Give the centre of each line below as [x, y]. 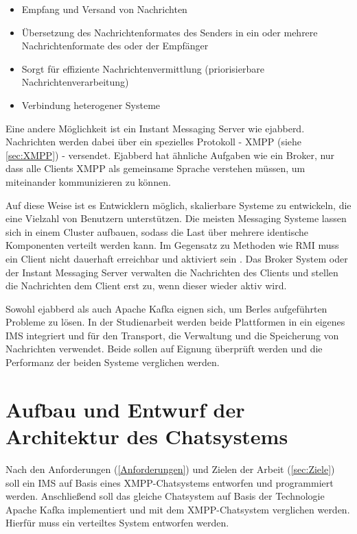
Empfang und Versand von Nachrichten [104, 9]
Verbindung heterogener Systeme [91, 105]
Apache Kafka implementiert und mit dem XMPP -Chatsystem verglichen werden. [178, 509]
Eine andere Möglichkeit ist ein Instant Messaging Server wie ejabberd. [155, 128]
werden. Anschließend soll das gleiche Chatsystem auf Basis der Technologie [165, 496]
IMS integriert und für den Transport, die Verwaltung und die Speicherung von [172, 335]
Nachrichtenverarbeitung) [75, 82]
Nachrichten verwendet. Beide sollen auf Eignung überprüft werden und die [164, 349]
